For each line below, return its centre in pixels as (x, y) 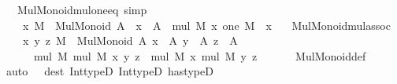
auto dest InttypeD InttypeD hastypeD (109, 71)
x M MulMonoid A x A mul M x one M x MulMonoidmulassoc (206, 25)
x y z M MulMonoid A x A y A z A (130, 40)
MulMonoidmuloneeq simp (82, 9)
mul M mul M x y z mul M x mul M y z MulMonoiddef (200, 55)
